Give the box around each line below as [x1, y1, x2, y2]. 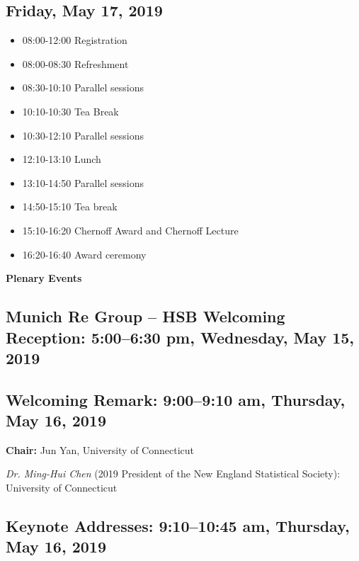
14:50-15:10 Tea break [22, 199, 118, 214]
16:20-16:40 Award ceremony [22, 246, 147, 261]
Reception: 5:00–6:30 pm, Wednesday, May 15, [6, 326, 355, 348]
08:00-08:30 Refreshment [22, 56, 129, 71]
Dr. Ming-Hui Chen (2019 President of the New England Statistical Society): [6, 466, 341, 481]
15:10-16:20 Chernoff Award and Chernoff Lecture [22, 222, 239, 237]
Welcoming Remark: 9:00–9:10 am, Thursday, [6, 388, 346, 410]
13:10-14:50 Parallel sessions [22, 175, 144, 190]
